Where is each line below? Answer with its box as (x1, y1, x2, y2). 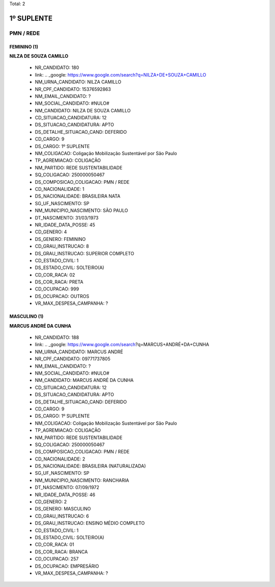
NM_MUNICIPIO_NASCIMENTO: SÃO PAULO (35, 207, 128, 214)
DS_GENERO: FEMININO (35, 236, 86, 242)
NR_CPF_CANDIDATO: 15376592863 (35, 86, 112, 92)
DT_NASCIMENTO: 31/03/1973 (35, 214, 99, 221)
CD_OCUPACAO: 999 (35, 286, 79, 292)
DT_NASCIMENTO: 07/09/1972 (35, 484, 99, 491)
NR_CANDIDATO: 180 (35, 64, 79, 71)
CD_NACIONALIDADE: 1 (35, 186, 85, 192)
